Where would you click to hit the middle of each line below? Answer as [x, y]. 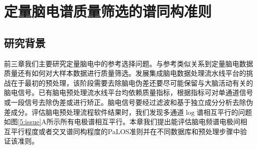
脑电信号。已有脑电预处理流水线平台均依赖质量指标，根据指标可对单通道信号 [128, 92]
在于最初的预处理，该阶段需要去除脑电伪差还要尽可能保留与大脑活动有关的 [132, 82]
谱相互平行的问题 [224, 112]
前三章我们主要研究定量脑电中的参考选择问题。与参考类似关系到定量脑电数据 [128, 63]
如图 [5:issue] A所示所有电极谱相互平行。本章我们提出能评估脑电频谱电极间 [122, 122]
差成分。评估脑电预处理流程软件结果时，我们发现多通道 [94, 112]
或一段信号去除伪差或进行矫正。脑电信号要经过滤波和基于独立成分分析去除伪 [128, 102]
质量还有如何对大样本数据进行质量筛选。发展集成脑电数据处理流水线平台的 [125, 73]
